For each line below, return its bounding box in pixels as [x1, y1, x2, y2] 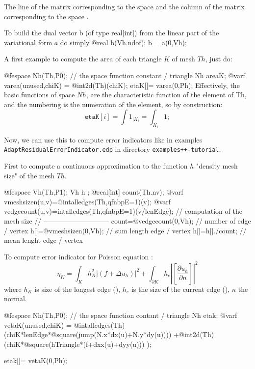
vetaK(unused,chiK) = [4, 319, 72, 330]
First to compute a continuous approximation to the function [4, 161, 188, 171]
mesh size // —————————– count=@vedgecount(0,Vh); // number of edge [4, 216, 251, 226]
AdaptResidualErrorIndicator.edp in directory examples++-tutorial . [4, 144, 221, 154]
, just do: [205, 54, 232, 64]
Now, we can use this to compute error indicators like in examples [4, 134, 203, 144]
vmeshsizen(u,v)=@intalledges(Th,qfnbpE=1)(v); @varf [4, 196, 171, 206]
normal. [4, 293, 27, 304]
